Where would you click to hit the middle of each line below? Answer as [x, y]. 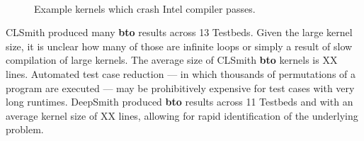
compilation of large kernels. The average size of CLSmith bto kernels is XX [172, 60]
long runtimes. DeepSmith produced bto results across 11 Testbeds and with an [180, 102]
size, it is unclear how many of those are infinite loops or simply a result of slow [179, 46]
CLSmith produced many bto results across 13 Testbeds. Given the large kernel [179, 32]
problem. [25, 129]
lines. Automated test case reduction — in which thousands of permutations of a [181, 73]
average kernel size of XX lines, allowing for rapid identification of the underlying [182, 115]
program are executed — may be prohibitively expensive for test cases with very [180, 88]
